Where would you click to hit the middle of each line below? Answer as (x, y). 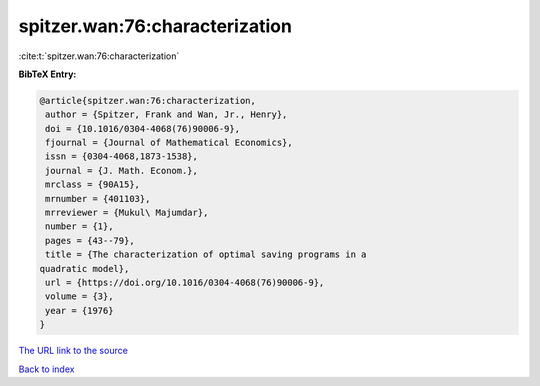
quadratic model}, (84, 268)
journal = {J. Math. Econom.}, (122, 170)
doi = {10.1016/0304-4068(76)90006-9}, (142, 128)
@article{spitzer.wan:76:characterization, (148, 100)
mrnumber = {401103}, (98, 198)
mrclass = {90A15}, (92, 184)
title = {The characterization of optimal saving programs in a (206, 254)
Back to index (46, 369)
